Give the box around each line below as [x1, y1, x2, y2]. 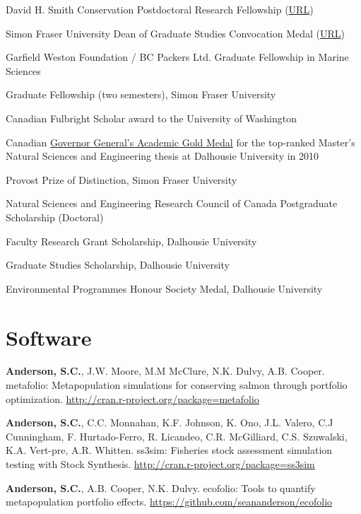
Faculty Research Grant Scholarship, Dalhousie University [6, 233, 257, 248]
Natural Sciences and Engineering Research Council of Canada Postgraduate [6, 196, 338, 211]
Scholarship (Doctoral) [6, 209, 104, 224]
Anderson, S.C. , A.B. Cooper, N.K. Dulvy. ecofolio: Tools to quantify [6, 480, 316, 495]
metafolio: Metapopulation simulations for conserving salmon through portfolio [6, 378, 348, 392]
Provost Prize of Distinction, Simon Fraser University [6, 172, 237, 187]
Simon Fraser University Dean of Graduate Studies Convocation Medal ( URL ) [6, 25, 345, 40]
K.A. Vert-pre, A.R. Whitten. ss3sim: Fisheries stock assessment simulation [6, 443, 333, 457]
